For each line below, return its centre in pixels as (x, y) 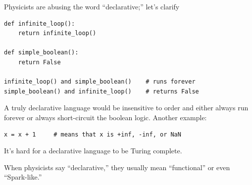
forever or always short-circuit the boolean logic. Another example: (105, 117)
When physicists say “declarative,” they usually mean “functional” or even (117, 167)
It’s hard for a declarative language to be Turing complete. (93, 151)
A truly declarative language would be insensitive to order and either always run (126, 108)
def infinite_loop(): (40, 23)
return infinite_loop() (57, 33)
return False (39, 62)
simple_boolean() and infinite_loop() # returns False (101, 91)
